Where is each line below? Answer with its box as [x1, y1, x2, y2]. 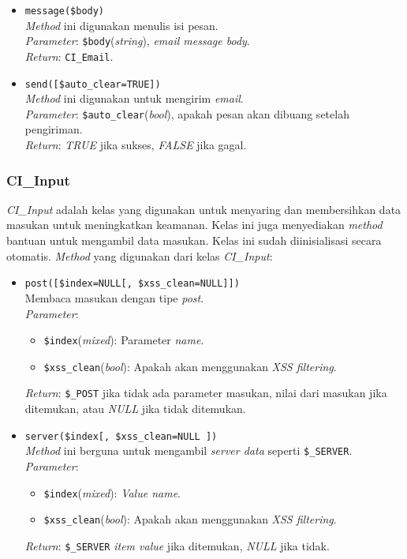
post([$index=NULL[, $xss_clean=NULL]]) [24, 278, 240, 290]
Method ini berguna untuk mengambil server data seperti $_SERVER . [24, 442, 353, 459]
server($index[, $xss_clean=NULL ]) [24, 430, 218, 442]
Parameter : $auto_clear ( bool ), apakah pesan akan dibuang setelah [24, 105, 349, 122]
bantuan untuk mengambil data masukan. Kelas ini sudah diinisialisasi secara [6, 232, 382, 249]
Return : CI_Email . [24, 47, 114, 64]
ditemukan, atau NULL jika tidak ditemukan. [24, 400, 246, 417]
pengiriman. [24, 121, 83, 137]
